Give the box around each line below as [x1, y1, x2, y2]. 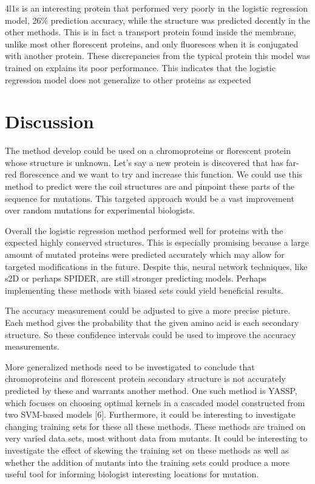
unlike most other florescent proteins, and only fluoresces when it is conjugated [5, 37, 299, 50]
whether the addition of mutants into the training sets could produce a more [5, 455, 290, 468]
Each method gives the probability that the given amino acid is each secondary [5, 316, 299, 328]
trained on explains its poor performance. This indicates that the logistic [5, 61, 276, 74]
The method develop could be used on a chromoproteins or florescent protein [5, 144, 291, 157]
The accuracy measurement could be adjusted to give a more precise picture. [5, 304, 291, 317]
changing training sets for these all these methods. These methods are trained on [5, 420, 306, 432]
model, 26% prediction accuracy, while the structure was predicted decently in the [5, 13, 310, 26]
